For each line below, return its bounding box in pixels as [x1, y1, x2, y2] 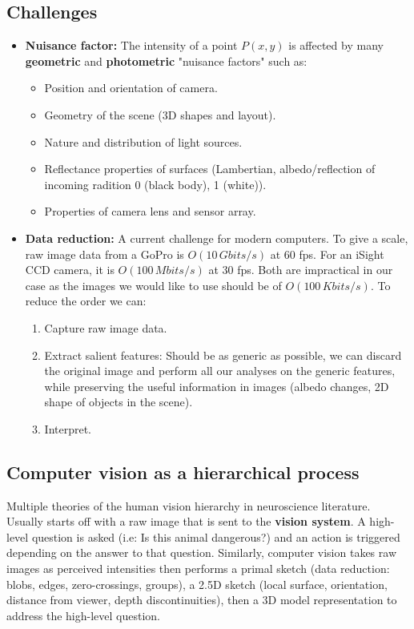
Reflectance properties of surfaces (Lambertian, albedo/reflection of [44, 160, 376, 177]
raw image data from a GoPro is [25, 245, 184, 262]
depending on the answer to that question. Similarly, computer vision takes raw [6, 544, 396, 561]
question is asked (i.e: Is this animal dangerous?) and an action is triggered [31, 528, 400, 545]
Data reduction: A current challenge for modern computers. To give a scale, [25, 229, 408, 246]
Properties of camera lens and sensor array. [44, 203, 256, 220]
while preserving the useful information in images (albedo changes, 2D [44, 377, 389, 394]
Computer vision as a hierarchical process [6, 459, 360, 484]
